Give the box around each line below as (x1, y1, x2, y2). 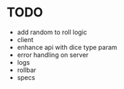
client (16, 35, 33, 43)
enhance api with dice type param (16, 43, 118, 51)
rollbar (16, 66, 36, 74)
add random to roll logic (16, 28, 87, 36)
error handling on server (16, 51, 89, 59)
